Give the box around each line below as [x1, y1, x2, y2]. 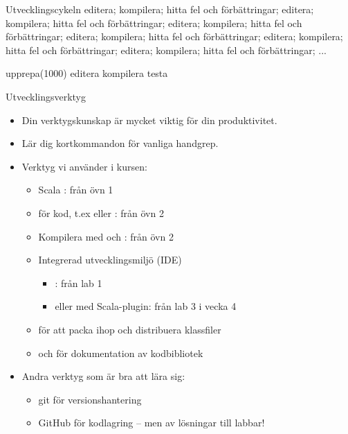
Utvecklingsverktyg [6, 89, 86, 103]
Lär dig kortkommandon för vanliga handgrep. [21, 136, 219, 150]
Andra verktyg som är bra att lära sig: [21, 369, 185, 383]
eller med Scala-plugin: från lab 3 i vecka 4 [55, 299, 237, 313]
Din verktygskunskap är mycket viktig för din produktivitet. [21, 112, 277, 127]
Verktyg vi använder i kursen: [21, 159, 147, 173]
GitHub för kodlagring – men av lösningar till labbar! [38, 415, 265, 430]
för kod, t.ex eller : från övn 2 [38, 205, 164, 220]
